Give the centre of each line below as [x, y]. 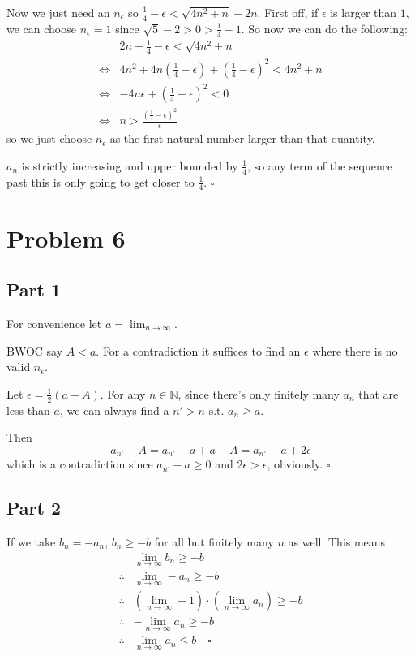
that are [379, 393]
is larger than [364, 12]
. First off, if [288, 12]
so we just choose [49, 138]
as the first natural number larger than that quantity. [242, 138]
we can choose [41, 28]
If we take [31, 542]
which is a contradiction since [80, 464]
